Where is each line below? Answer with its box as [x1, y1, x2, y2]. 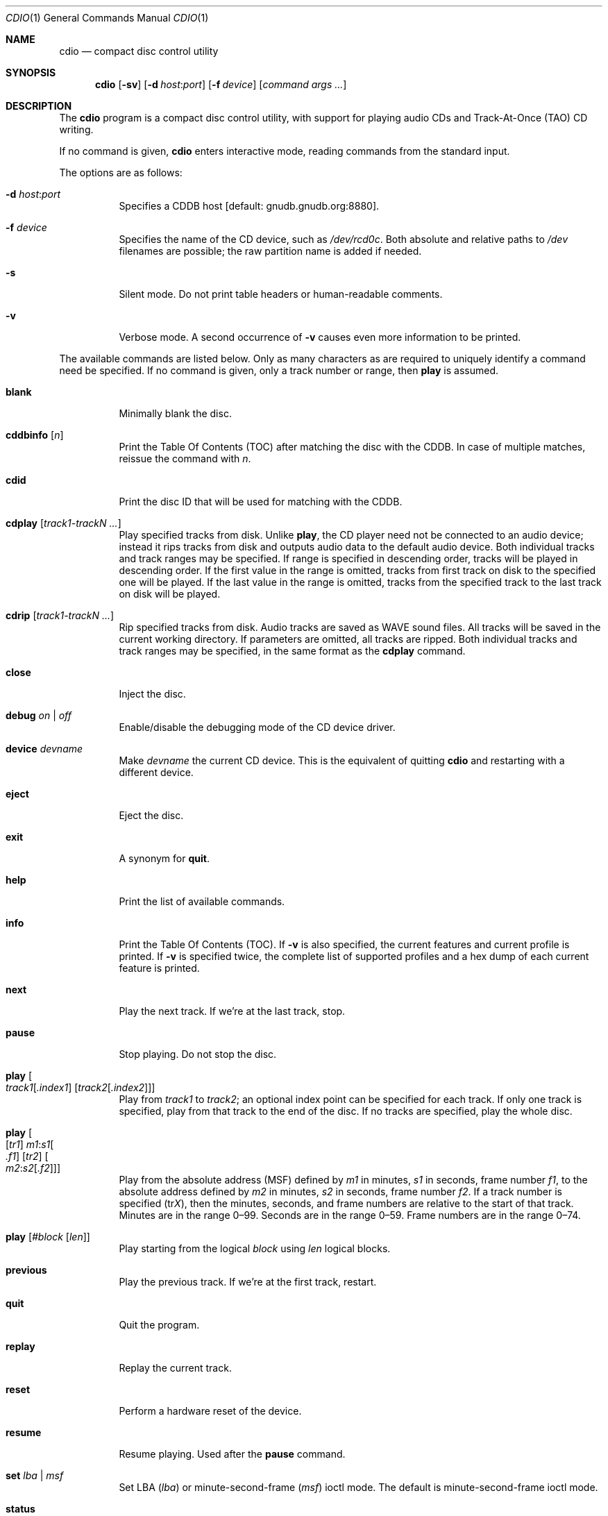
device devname [6, 743, 83, 755]
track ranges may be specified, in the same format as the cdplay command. [119, 645, 466, 657]
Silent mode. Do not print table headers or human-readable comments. [119, 288, 443, 300]
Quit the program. [119, 1319, 200, 1331]
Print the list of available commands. [119, 895, 285, 907]
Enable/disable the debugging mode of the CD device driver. [119, 721, 396, 733]
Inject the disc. [119, 688, 186, 700]
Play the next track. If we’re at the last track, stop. [119, 1005, 346, 1017]
